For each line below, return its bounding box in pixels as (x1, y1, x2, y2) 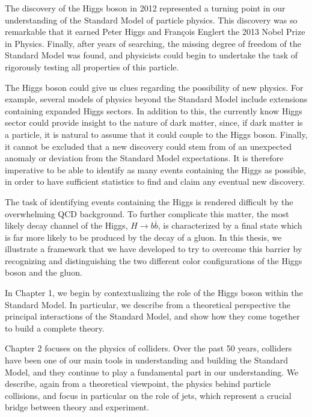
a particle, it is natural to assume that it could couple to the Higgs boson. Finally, (5, 128, 308, 140)
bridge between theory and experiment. (5, 401, 150, 413)
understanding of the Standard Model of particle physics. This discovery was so (5, 13, 298, 26)
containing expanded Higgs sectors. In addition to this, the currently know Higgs (5, 104, 302, 117)
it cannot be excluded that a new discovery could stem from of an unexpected (5, 140, 292, 152)
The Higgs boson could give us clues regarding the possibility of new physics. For (5, 81, 304, 93)
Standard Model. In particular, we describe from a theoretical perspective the (5, 298, 290, 310)
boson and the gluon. (5, 266, 82, 279)
